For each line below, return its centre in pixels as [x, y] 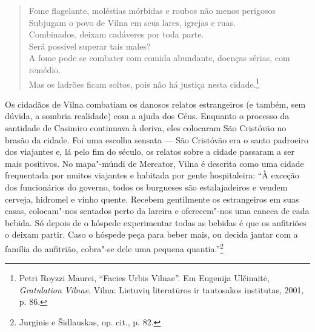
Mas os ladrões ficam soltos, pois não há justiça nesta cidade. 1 [144, 83]
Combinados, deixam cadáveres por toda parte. [116, 34]
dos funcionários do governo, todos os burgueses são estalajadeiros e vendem [146, 187]
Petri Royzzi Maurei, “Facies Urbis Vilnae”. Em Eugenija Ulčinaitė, [144, 278]
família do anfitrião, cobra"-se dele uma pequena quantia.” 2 [114, 247]
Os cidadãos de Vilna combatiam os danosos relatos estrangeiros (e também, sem [155, 104]
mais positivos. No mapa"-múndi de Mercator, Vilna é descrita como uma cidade [154, 163]
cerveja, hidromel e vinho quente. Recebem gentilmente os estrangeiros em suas [152, 199]
